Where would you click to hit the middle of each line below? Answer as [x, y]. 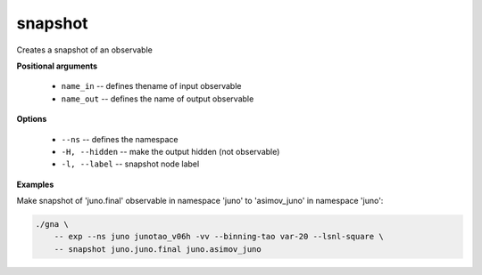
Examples [35, 184]
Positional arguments [57, 66]
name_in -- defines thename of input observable [151, 86]
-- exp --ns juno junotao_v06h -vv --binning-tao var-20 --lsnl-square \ [219, 237]
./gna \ [52, 224]
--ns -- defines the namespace [120, 139]
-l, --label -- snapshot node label [130, 164]
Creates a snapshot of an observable [85, 50]
